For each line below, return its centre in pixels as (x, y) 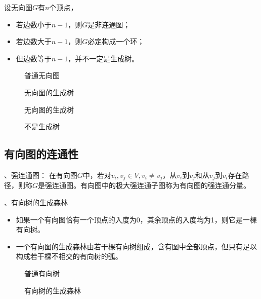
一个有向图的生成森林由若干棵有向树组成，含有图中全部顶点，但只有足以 (136, 246)
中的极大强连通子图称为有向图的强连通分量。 (176, 185)
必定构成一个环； (116, 41)
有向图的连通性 (41, 154)
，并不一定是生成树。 (103, 58)
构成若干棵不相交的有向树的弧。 (69, 256)
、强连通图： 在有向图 (41, 175)
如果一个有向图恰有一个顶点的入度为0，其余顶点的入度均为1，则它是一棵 (136, 219)
